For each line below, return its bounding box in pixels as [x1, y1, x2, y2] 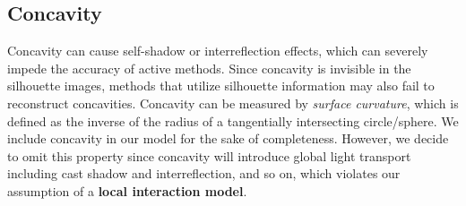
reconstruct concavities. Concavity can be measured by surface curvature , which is [7, 93, 459, 112]
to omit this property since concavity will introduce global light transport [7, 146, 411, 165]
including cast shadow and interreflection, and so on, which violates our [7, 164, 401, 183]
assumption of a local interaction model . [7, 181, 247, 200]
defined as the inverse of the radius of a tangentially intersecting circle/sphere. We [7, 111, 459, 130]
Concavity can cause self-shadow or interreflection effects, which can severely [7, 41, 428, 60]
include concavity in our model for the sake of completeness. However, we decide [7, 129, 449, 148]
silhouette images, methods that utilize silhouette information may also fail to [7, 76, 435, 95]
